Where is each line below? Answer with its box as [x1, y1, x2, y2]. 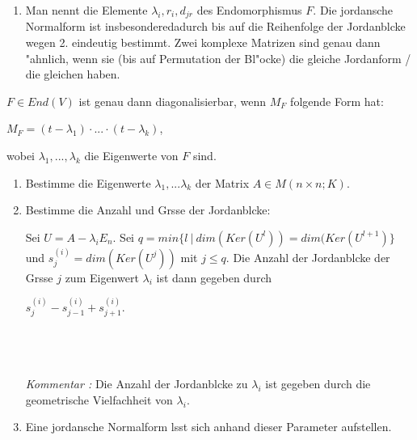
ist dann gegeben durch [156, 269, 272, 286]
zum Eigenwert [65, 269, 139, 286]
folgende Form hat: [290, 92, 384, 109]
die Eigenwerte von [84, 147, 179, 164]
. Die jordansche [313, 2, 394, 18]
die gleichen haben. [25, 66, 120, 82]
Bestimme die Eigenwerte [25, 174, 151, 191]
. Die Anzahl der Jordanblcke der [225, 248, 390, 265]
